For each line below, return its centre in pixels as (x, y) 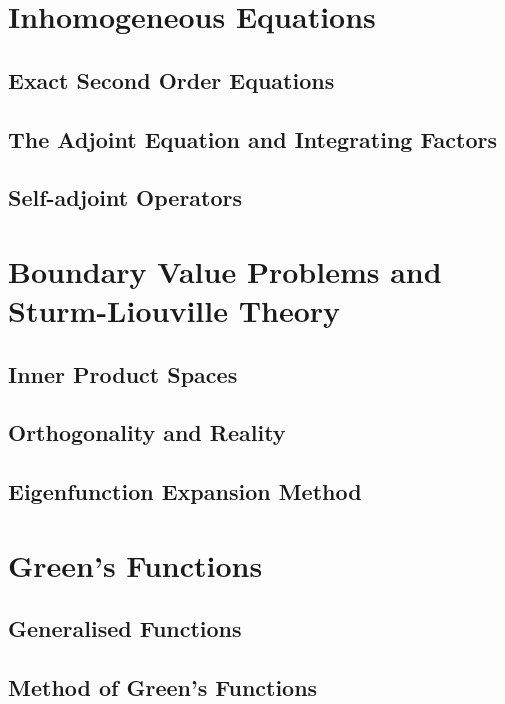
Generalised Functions (125, 628)
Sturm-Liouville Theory (174, 310)
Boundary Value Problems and (225, 270)
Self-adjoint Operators (125, 197)
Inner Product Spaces (123, 373)
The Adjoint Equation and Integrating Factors (253, 138)
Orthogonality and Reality (147, 432)
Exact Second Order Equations (171, 79)
